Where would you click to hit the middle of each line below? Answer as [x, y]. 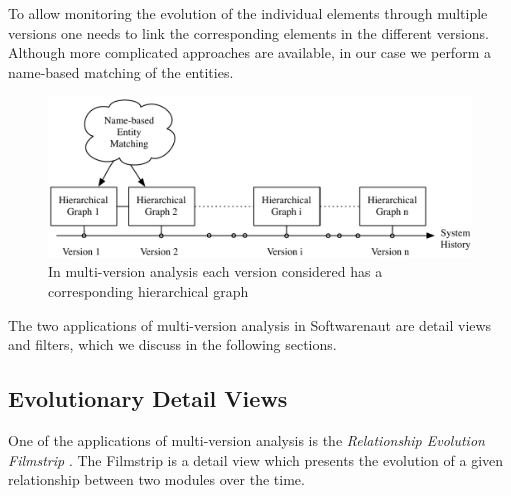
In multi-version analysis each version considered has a [215, 271]
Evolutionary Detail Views [148, 398]
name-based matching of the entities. [121, 71]
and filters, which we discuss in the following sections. [172, 344]
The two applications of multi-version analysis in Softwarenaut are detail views [250, 324]
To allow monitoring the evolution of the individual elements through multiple [248, 13]
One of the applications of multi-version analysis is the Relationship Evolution [246, 440]
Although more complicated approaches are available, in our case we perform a [249, 52]
